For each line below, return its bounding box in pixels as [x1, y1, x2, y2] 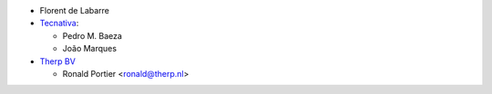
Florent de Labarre [39, 5, 109, 15]
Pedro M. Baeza [62, 30, 123, 41]
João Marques [62, 43, 118, 54]
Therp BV [39, 55, 77, 67]
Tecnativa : [39, 18, 79, 29]
